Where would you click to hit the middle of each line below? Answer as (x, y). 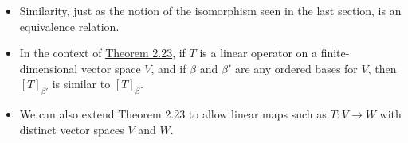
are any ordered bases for (296, 68)
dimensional (49, 68)
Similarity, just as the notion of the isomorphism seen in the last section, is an (210, 10)
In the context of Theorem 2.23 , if (102, 53)
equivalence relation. (69, 26)
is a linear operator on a (258, 53)
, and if (169, 68)
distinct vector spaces (72, 129)
